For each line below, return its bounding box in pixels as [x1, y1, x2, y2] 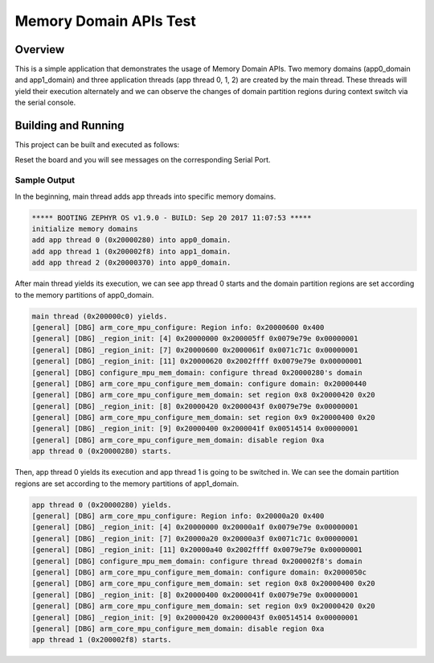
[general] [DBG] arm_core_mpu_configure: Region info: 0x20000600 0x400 [31, 323, 325, 331]
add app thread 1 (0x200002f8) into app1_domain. [31, 246, 231, 256]
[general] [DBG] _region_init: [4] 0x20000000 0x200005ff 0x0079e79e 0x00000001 [31, 334, 358, 344]
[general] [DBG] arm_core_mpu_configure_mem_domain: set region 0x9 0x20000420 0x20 [31, 602, 375, 611]
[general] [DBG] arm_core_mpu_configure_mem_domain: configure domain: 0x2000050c [31, 567, 367, 577]
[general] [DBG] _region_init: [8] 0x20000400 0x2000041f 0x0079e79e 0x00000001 [31, 590, 358, 599]
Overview [14, 43, 65, 56]
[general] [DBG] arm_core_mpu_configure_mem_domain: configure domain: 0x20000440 [31, 379, 367, 388]
